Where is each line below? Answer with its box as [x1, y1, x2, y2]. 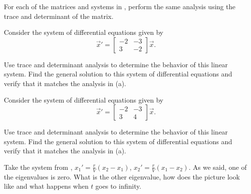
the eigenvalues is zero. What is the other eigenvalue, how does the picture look [4, 171, 240, 181]
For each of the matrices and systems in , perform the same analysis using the [4, 1, 235, 11]
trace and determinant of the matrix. [4, 11, 114, 21]
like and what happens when [4, 181, 89, 191]
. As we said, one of [188, 162, 247, 172]
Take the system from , [4, 162, 73, 172]
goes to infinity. [95, 181, 141, 191]
